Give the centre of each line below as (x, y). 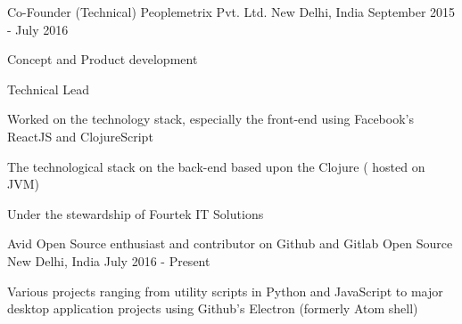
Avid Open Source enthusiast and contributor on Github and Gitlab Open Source (230, 243)
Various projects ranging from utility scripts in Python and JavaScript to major (225, 291)
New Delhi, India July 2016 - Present (109, 260)
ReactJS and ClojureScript (80, 136)
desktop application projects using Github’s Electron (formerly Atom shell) (213, 308)
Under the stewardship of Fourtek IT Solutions (136, 213)
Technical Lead (48, 89)
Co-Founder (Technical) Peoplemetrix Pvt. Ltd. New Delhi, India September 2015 (231, 12)
